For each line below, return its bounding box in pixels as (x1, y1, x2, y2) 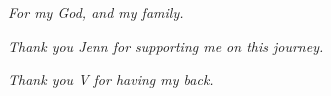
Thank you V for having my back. (8, 69, 214, 90)
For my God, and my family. (8, 2, 184, 22)
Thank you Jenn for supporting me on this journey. (8, 35, 324, 56)
